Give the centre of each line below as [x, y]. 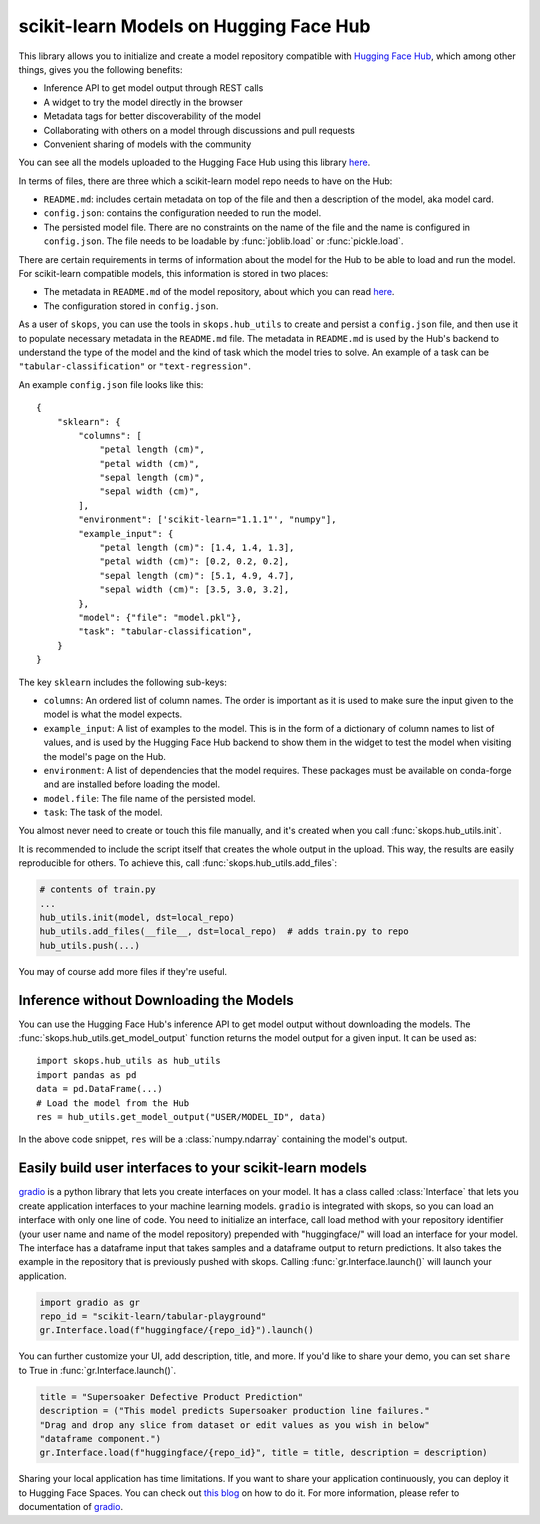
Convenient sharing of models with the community [147, 144]
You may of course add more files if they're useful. [123, 971]
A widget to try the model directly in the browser [143, 102]
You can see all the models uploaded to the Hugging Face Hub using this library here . [194, 162]
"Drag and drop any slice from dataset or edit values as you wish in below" [234, 1424]
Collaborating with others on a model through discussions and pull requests [199, 130]
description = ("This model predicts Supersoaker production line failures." [234, 1411]
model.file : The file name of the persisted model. [149, 798]
